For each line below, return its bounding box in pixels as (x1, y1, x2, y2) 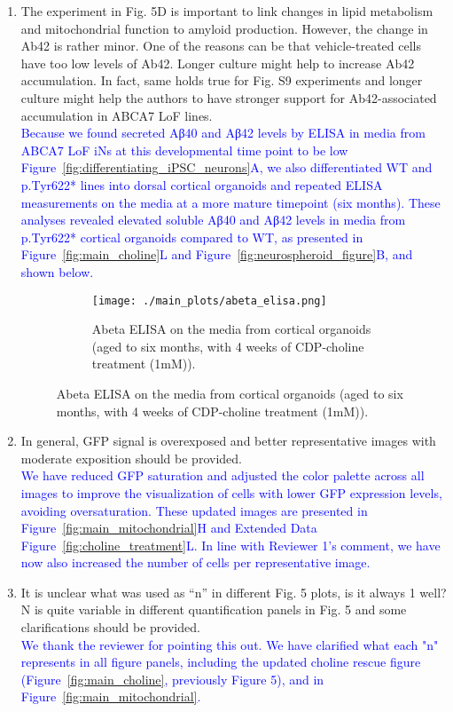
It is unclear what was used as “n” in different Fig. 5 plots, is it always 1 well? (20, 582, 447, 601)
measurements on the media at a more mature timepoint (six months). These (20, 193, 441, 211)
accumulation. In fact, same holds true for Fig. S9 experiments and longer (20, 71, 423, 90)
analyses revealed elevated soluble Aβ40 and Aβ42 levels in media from (20, 210, 406, 229)
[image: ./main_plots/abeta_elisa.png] (91, 294, 327, 307)
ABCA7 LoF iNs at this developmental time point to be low (20, 140, 348, 159)
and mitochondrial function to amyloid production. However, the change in (20, 19, 428, 37)
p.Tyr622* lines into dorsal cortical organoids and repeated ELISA (20, 175, 383, 194)
